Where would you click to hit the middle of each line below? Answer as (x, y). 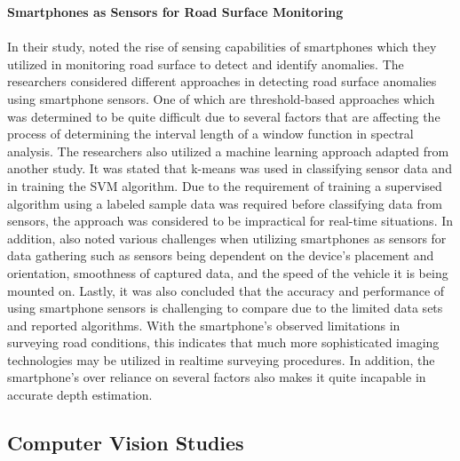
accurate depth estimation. (80, 395)
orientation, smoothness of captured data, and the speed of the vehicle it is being (228, 272)
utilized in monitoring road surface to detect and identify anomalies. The (206, 64)
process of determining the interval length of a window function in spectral (210, 134)
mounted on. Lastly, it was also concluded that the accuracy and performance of (226, 290)
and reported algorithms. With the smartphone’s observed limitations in (204, 325)
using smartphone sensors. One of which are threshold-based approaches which (221, 98)
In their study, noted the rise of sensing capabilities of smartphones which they (222, 47)
